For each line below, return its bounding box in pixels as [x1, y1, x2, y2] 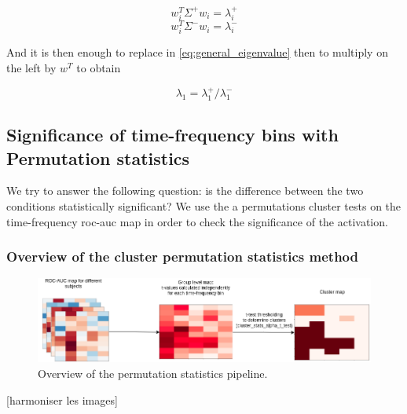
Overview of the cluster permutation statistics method [6, 247, 358, 266]
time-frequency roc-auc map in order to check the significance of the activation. [6, 213, 388, 229]
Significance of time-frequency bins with [6, 123, 339, 147]
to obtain [76, 60, 121, 76]
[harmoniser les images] [6, 391, 118, 408]
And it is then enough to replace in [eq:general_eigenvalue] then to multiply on [6, 44, 388, 60]
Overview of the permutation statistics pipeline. [38, 365, 268, 381]
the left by [6, 60, 57, 76]
